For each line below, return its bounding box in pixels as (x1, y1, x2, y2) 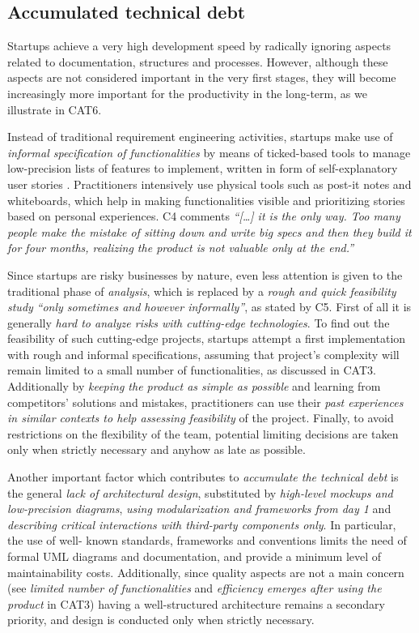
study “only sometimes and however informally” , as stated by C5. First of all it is (7, 298, 412, 315)
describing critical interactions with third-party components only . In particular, (7, 515, 396, 532)
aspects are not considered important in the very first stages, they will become (7, 69, 396, 86)
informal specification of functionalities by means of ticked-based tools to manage (7, 143, 411, 160)
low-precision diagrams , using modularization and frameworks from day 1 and (7, 500, 391, 517)
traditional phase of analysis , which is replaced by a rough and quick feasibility (7, 282, 396, 299)
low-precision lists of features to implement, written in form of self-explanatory (7, 160, 398, 177)
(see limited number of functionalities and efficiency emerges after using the (7, 580, 382, 597)
